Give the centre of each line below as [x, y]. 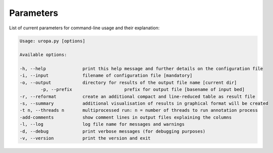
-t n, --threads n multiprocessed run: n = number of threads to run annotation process [139, 110]
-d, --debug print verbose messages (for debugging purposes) [113, 131]
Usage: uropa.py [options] [52, 41]
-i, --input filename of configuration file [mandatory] [106, 76]
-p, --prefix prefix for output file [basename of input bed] [143, 90]
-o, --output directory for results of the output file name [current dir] [128, 82]
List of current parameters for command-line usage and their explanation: [84, 28]
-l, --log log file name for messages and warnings [102, 124]
